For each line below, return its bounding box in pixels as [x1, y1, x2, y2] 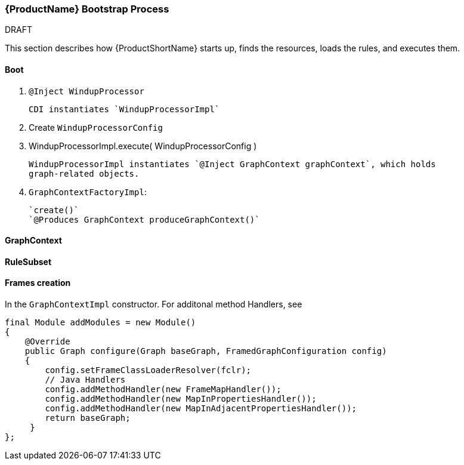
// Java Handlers [45, 375, 126, 385]
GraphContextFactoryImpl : [29, 186, 147, 197]
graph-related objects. [29, 168, 140, 178]
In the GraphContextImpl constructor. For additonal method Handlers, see [5, 299, 302, 310]
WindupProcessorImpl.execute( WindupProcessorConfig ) [29, 140, 257, 151]
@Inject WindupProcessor [29, 86, 144, 96]
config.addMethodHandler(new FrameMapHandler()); [45, 384, 282, 395]
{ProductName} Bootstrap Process [5, 3, 169, 15]
